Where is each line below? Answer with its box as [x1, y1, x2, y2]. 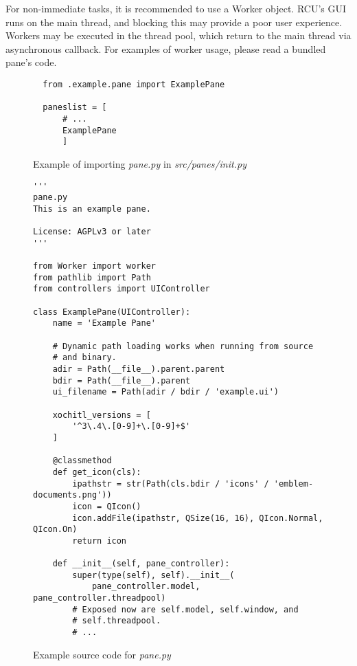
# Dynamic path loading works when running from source [52, 341, 314, 351]
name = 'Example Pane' [52, 318, 156, 329]
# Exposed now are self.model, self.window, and [72, 604, 299, 614]
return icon [72, 535, 127, 546]
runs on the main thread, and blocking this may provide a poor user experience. [5, 14, 343, 29]
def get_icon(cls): [52, 467, 141, 477]
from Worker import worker [33, 261, 156, 271]
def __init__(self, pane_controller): [52, 559, 230, 569]
